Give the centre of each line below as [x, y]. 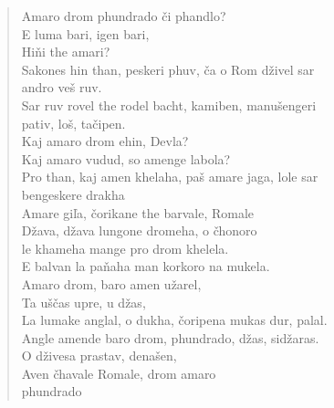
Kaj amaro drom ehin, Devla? [105, 141]
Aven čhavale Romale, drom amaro [119, 373]
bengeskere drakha [73, 194]
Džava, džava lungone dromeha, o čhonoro [139, 230]
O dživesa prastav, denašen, [99, 356]
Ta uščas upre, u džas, [83, 302]
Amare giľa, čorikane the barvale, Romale [138, 212]
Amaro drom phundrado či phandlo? [124, 16]
